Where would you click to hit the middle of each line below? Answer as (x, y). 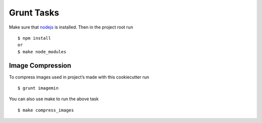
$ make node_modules (42, 52)
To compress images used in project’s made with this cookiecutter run (79, 77)
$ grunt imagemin (38, 88)
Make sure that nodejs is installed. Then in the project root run (71, 27)
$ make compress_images (46, 110)
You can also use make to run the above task (54, 99)
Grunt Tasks (34, 13)
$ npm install (34, 38)
